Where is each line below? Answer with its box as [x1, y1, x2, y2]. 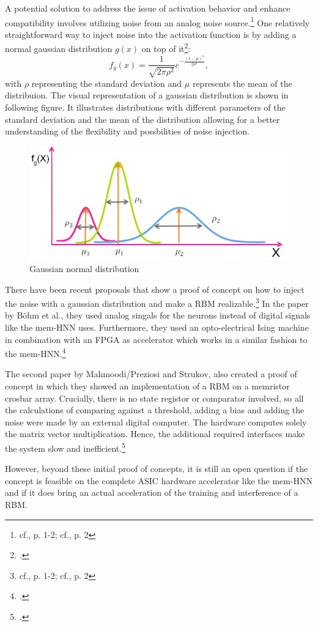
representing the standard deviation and [31, 76, 182, 89]
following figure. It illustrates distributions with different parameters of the [5, 101, 286, 114]
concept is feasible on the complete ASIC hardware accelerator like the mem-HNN [5, 474, 313, 487]
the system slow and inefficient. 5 [5, 440, 125, 454]
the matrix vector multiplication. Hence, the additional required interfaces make [5, 427, 305, 440]
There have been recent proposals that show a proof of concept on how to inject [5, 282, 305, 295]
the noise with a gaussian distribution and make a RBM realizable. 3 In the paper [5, 295, 309, 309]
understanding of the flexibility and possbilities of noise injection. [5, 125, 250, 138]
